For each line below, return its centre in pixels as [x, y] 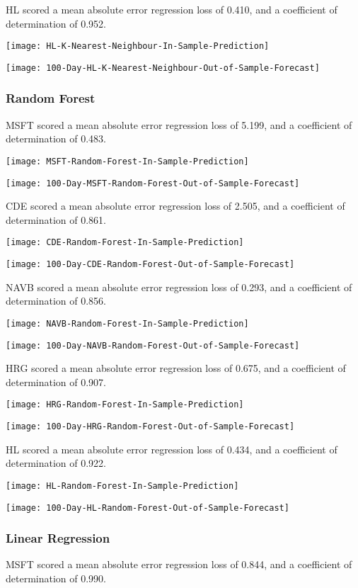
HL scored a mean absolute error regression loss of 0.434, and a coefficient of [172, 449]
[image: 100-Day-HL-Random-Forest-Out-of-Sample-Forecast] [148, 508]
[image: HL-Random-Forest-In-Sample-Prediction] [122, 486]
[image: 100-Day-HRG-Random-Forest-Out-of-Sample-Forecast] [150, 427]
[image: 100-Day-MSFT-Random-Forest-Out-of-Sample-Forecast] [153, 183]
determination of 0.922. [56, 463]
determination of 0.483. [56, 138]
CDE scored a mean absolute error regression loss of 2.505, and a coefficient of [175, 206]
